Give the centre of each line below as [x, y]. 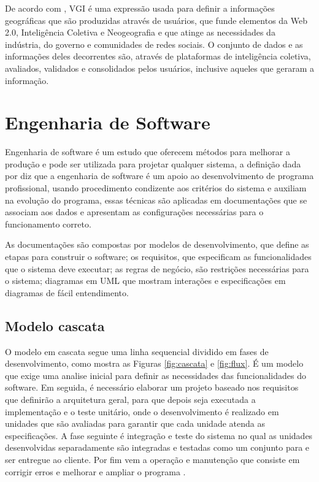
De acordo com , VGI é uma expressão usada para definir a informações [140, 8]
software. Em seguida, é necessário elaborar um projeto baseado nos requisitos [152, 387]
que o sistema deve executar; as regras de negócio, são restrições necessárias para [157, 268]
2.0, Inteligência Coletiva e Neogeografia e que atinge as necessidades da [140, 32]
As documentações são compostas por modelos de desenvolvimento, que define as [157, 244]
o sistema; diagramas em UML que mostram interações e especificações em [145, 281]
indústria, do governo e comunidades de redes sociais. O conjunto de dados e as [154, 44]
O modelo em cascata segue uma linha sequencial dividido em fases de [137, 351]
